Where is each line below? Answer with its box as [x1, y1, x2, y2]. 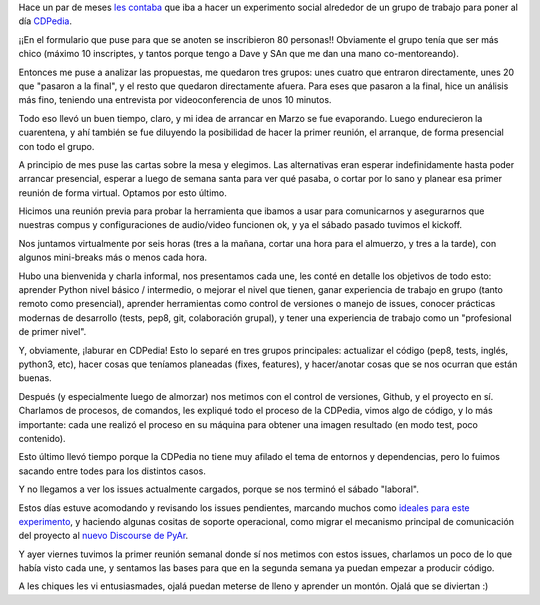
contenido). [18, 432, 66, 444]
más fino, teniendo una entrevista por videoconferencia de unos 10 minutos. [18, 94, 332, 106]
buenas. [18, 372, 52, 384]
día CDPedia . [18, 15, 72, 27]
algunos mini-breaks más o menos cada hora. [18, 251, 208, 264]
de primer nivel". [18, 326, 87, 338]
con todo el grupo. [18, 140, 95, 152]
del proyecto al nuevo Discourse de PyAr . [18, 530, 189, 542]
